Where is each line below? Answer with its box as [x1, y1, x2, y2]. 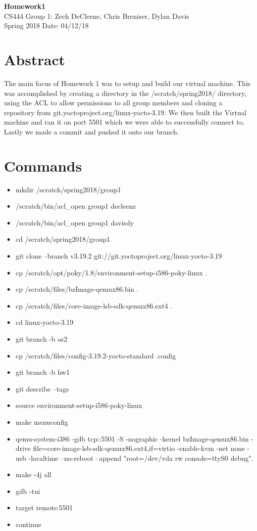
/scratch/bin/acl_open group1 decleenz [15, 201, 136, 211]
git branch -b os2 [15, 333, 67, 344]
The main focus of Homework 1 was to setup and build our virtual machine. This [4, 78, 251, 88]
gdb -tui [15, 486, 40, 496]
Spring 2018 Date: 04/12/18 [4, 20, 89, 31]
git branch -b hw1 [15, 367, 70, 377]
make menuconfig [15, 416, 68, 427]
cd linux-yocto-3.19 [15, 317, 74, 327]
